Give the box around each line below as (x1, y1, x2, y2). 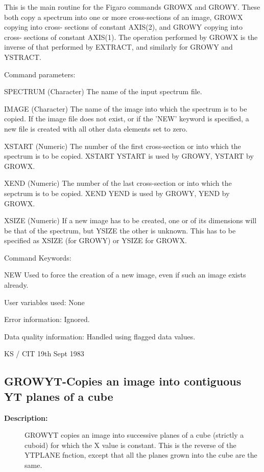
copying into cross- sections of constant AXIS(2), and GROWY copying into (4, 22, 243, 32)
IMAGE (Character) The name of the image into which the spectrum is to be (4, 103, 247, 114)
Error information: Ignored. (4, 314, 90, 325)
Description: (4, 412, 48, 423)
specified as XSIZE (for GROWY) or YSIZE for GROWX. (4, 235, 187, 246)
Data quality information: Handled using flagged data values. (4, 331, 196, 341)
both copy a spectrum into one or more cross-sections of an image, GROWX (4, 11, 243, 22)
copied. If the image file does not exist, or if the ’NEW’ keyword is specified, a (4, 113, 249, 124)
